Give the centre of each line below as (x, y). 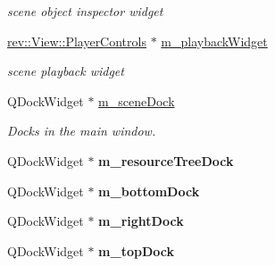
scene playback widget (66, 71)
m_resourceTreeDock (166, 160)
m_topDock (136, 250)
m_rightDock (141, 221)
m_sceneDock (137, 100)
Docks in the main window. (82, 131)
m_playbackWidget (214, 41)
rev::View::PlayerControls (77, 41)
